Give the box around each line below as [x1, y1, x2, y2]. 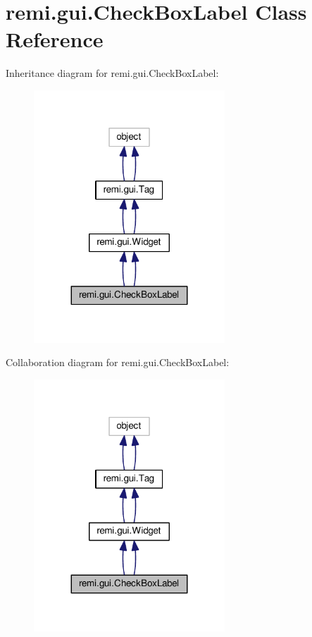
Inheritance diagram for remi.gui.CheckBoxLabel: [6, 66, 219, 80]
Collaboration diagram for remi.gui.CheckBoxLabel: [6, 355, 230, 370]
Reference [6, 25, 104, 54]
